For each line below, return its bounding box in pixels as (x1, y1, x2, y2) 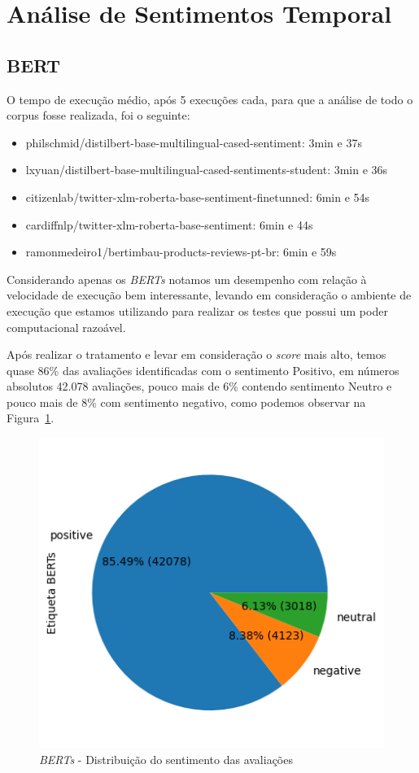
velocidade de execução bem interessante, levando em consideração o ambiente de (7, 286, 412, 304)
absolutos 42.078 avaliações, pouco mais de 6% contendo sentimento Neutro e (7, 378, 392, 395)
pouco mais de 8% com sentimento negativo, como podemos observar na (7, 393, 366, 410)
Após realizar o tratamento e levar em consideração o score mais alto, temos (7, 346, 386, 363)
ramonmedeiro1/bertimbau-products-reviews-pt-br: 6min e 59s (25, 243, 337, 260)
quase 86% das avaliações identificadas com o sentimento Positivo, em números (7, 361, 399, 378)
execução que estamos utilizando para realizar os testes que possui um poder (7, 302, 388, 319)
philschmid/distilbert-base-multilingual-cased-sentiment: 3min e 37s (25, 133, 362, 151)
